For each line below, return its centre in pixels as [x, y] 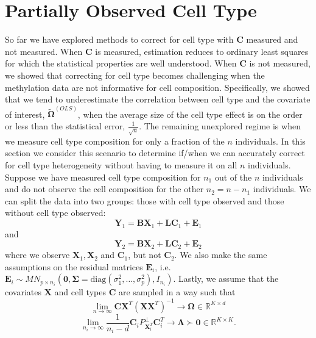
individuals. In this [270, 141]
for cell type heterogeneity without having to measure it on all [121, 165]
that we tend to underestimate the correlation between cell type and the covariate [158, 99]
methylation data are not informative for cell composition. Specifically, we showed [157, 87]
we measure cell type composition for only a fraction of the [115, 141]
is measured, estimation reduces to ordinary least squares [202, 51]
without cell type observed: [55, 213]
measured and [272, 39]
